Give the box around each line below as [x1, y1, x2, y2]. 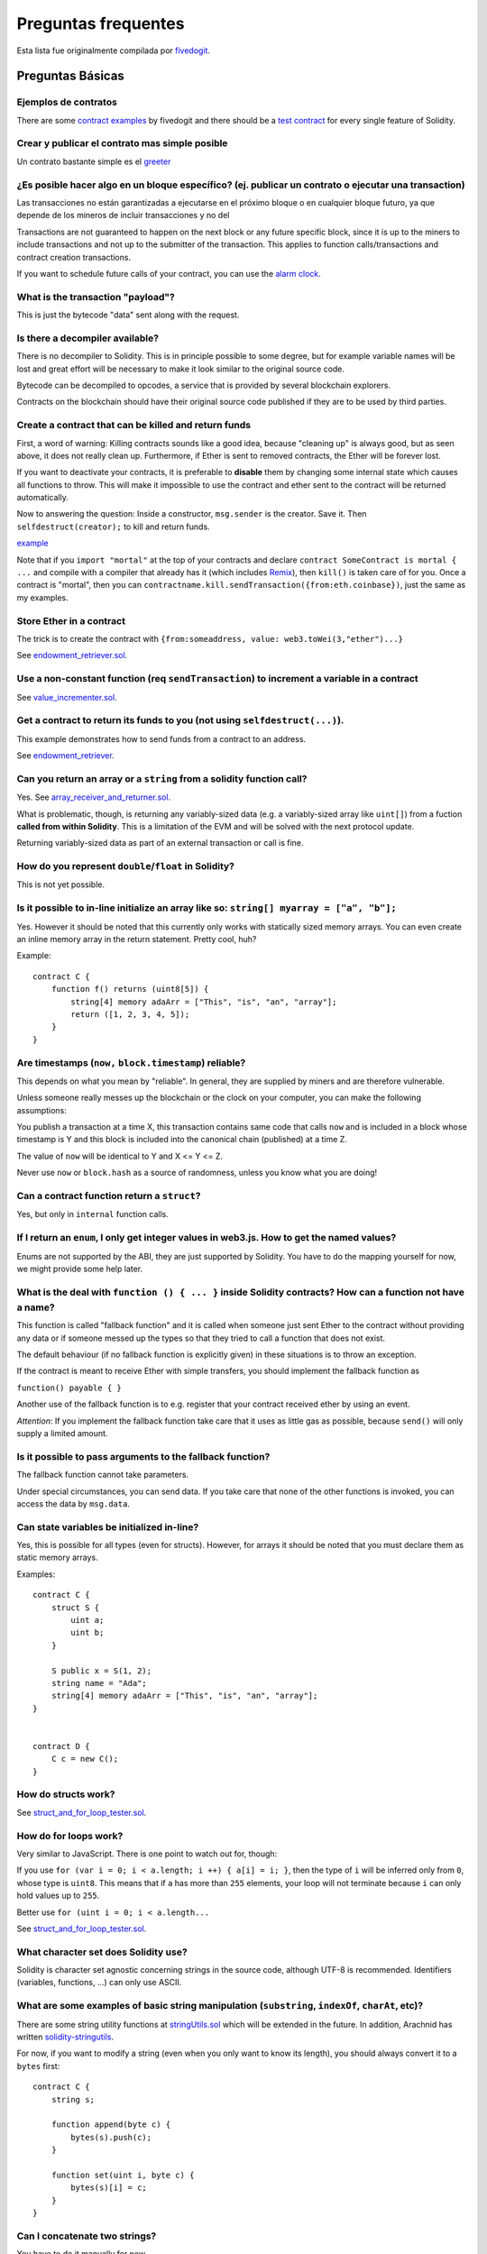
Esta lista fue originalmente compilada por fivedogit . [16, 45, 211, 56]
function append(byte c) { [51, 2120, 171, 2130]
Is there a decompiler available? [16, 332, 160, 344]
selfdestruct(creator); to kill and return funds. [16, 521, 211, 532]
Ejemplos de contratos [16, 96, 117, 108]
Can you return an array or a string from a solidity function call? [16, 772, 308, 784]
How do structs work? [16, 1788, 115, 1800]
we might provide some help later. [16, 1263, 143, 1274]
